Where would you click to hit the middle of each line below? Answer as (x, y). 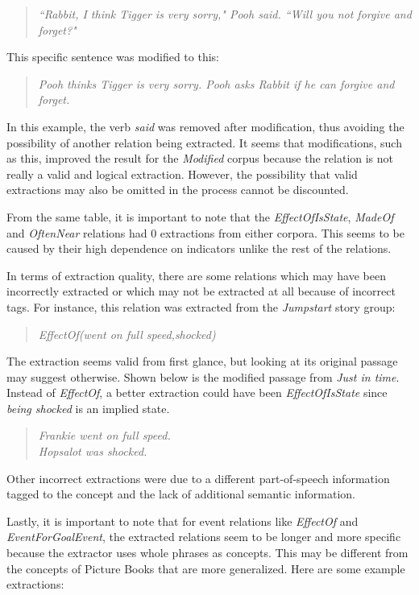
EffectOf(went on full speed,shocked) (127, 334)
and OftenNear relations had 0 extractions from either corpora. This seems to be (205, 232)
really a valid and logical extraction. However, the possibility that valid (182, 174)
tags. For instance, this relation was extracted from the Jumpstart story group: (201, 306)
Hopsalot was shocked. (93, 451)
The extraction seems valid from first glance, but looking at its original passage (202, 361)
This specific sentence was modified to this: (113, 57)
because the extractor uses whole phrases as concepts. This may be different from (207, 553)
